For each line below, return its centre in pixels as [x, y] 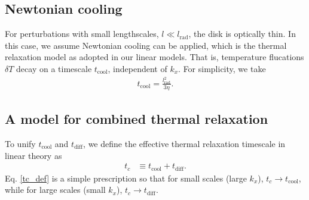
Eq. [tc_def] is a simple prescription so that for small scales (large [126, 178]
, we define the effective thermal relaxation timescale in [184, 143]
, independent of [137, 68]
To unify [20, 143]
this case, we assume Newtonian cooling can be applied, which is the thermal [146, 45]
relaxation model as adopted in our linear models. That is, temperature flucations [154, 57]
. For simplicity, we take [222, 68]
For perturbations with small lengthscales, [82, 34]
